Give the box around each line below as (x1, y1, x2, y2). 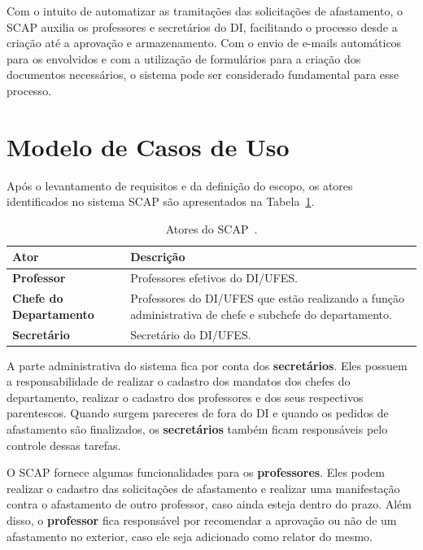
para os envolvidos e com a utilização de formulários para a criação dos (7, 50, 361, 67)
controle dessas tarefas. (7, 436, 121, 453)
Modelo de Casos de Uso (7, 129, 290, 163)
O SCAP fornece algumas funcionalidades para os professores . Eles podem (7, 464, 385, 481)
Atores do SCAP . (165, 220, 258, 237)
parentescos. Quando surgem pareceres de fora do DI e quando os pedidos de (7, 404, 389, 421)
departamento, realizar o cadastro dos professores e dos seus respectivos (7, 388, 364, 405)
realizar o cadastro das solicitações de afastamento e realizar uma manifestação (7, 479, 400, 496)
